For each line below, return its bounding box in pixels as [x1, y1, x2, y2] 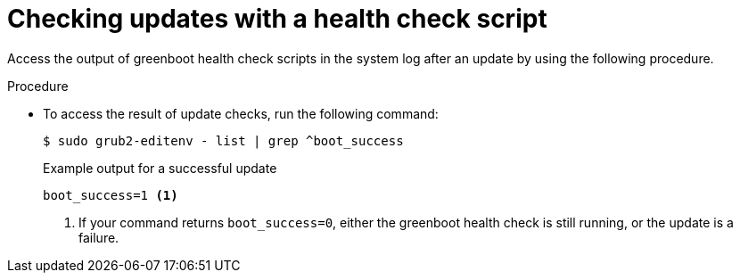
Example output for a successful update [43, 160, 277, 176]
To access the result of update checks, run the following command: [43, 105, 439, 121]
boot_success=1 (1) [43, 187, 178, 202]
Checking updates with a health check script [7, 4, 547, 34]
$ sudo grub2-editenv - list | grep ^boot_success [43, 133, 404, 148]
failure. [78, 229, 119, 245]
